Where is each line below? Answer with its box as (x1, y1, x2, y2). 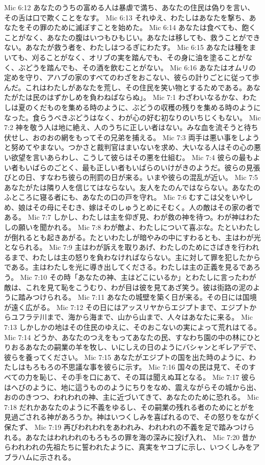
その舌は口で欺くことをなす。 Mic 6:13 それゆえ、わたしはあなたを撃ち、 (4, 12, 249, 22)
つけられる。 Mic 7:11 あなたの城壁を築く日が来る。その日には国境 (32, 292, 257, 302)
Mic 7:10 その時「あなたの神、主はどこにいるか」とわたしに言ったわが (20, 272, 256, 282)
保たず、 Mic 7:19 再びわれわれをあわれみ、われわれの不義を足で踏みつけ (4, 421, 248, 432)
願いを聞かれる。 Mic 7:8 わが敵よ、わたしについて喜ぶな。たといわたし (18, 222, 260, 232)
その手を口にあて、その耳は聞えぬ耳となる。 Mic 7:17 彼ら (61, 371, 256, 382)
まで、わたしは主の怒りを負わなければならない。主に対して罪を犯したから (11, 251, 261, 262)
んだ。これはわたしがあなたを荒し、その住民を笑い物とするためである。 (4, 82, 247, 92)
